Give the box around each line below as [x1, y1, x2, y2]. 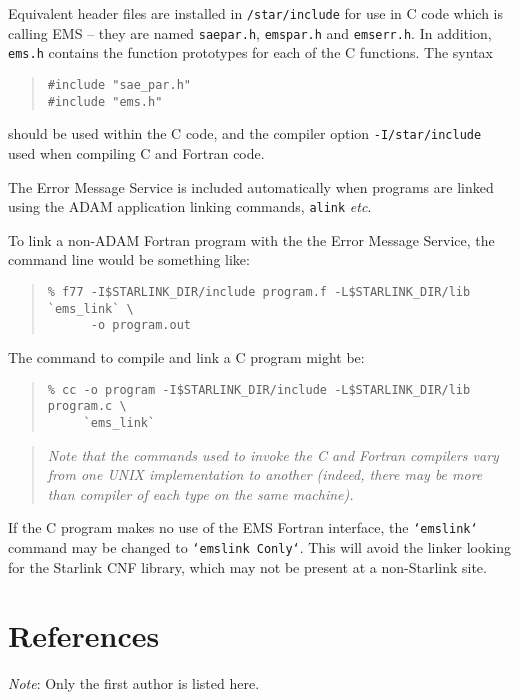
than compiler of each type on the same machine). [47, 483, 354, 504]
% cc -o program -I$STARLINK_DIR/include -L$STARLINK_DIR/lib [47, 382, 471, 397]
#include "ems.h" [47, 94, 163, 109]
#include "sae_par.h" [47, 77, 191, 92]
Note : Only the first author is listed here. [8, 673, 260, 694]
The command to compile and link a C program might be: [8, 346, 365, 367]
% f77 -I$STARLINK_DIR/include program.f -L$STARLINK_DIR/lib [47, 284, 471, 299]
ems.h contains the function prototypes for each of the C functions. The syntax [8, 42, 493, 63]
